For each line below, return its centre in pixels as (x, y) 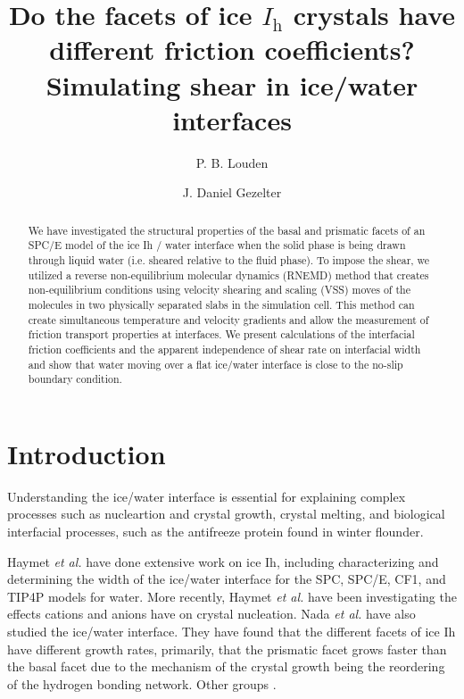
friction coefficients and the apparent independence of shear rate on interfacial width (224, 349)
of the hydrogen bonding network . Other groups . (142, 683)
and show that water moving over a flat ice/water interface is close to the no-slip (215, 364)
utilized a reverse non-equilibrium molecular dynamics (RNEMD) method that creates (228, 275)
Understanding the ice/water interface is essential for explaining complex (207, 496)
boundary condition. (75, 379)
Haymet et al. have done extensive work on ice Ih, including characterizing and (223, 561)
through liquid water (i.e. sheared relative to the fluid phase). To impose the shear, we (229, 259)
